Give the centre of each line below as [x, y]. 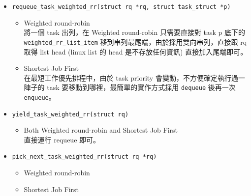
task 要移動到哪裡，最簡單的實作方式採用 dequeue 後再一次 [141, 87]
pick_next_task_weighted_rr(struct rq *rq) [84, 157]
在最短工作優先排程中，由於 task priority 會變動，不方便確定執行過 [131, 77]
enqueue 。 [40, 97]
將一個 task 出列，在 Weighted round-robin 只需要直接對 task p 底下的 [135, 32]
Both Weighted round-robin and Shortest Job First [101, 130]
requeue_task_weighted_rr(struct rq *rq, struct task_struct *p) [121, 7]
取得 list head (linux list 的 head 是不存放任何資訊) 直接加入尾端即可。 [136, 51]
